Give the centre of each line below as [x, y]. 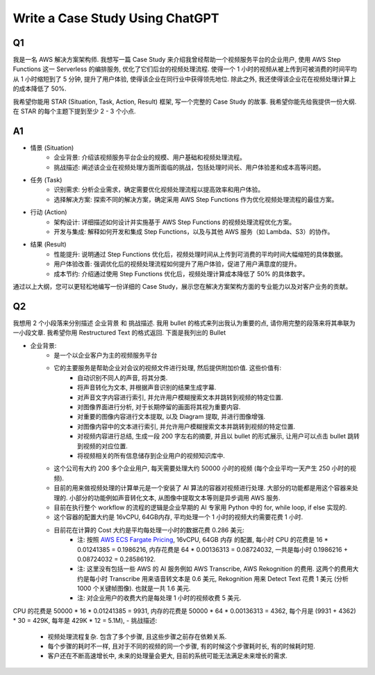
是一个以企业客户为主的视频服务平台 [106, 356]
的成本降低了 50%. [40, 89]
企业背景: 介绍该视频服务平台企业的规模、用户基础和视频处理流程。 [150, 157]
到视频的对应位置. [103, 446]
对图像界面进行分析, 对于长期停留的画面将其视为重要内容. [159, 407]
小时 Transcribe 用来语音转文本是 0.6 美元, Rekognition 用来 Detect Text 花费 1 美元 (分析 [222, 578]
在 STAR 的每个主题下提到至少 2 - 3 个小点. [74, 111]
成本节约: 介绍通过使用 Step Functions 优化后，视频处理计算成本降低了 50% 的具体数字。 [181, 273]
